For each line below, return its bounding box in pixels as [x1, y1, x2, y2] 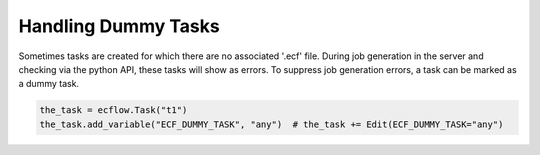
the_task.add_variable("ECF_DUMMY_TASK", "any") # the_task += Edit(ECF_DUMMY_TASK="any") [39, 118, 504, 130]
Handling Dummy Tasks [18, 15, 220, 37]
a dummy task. [18, 78, 80, 90]
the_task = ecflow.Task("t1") [39, 105, 188, 116]
